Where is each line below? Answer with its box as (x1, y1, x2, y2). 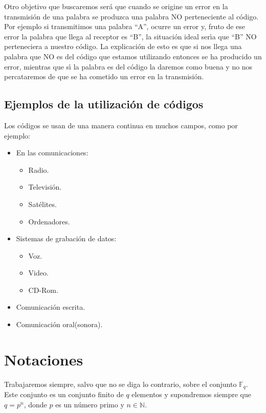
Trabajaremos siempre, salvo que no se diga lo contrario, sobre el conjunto (4, 378, 237, 389)
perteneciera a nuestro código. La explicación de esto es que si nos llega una (4, 41, 242, 52)
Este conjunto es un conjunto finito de (4, 389, 124, 400)
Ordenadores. (28, 216, 70, 226)
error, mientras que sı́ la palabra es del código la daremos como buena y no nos (4, 61, 253, 72)
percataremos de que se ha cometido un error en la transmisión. (4, 71, 204, 82)
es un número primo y (55, 399, 124, 409)
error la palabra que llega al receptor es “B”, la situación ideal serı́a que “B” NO (4, 31, 257, 41)
